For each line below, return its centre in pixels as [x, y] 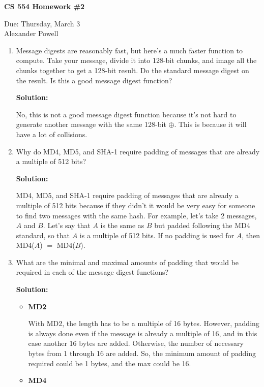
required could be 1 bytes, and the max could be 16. [110, 363]
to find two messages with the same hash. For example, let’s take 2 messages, [136, 215]
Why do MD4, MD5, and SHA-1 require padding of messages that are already [138, 151]
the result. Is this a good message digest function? [94, 80]
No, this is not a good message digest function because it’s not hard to [126, 114]
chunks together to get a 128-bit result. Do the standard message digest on [133, 70]
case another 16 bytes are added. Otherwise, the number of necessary [136, 343]
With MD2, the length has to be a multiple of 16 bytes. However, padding [144, 323]
